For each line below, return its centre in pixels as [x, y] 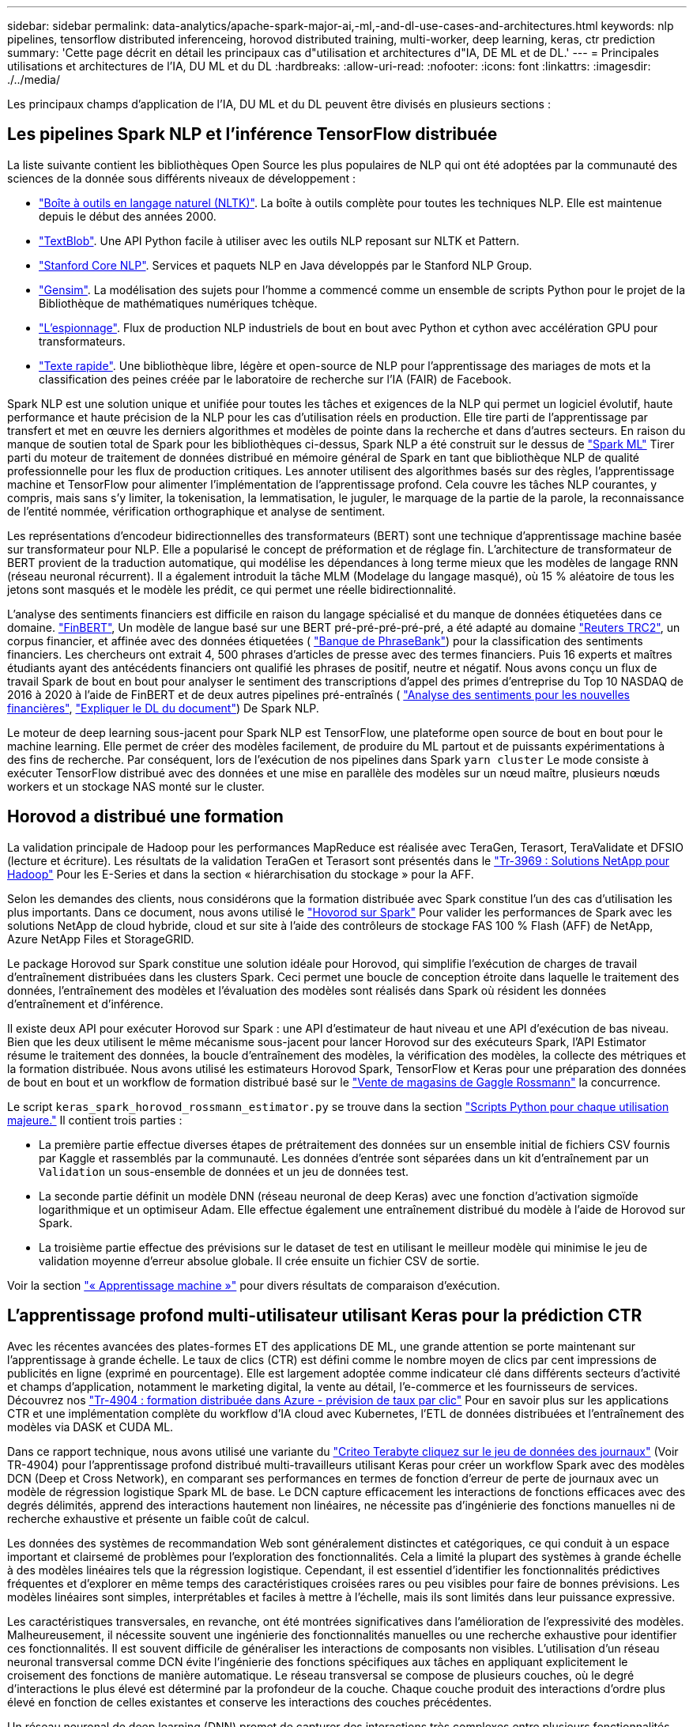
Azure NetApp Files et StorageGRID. [101, 939]
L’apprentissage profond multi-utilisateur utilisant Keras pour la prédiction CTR [325, 1316]
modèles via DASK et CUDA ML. [90, 1427]
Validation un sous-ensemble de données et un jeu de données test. [224, 1171]
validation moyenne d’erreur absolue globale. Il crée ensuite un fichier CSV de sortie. [259, 1260]
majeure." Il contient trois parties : [95, 1120]
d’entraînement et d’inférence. [85, 1003]
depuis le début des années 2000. [128, 216]
